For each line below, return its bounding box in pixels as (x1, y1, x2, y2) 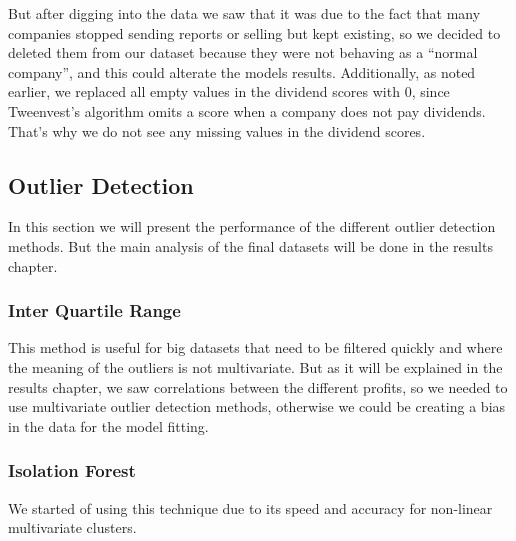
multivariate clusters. (8, 517, 137, 538)
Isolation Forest (8, 458, 136, 483)
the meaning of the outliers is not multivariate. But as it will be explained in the (8, 356, 503, 377)
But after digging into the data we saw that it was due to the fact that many (8, 3, 481, 23)
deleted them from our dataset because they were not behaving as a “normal (8, 42, 478, 63)
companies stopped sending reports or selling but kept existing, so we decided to (8, 22, 501, 43)
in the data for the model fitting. (8, 415, 209, 436)
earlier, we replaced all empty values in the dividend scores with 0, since (8, 81, 450, 102)
